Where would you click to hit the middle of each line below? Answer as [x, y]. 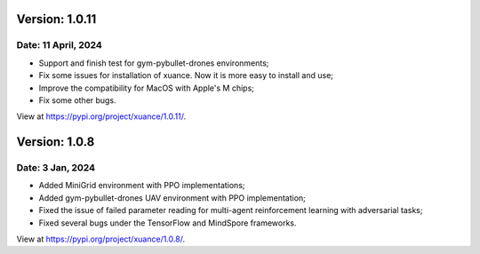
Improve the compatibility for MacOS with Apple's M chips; [147, 88]
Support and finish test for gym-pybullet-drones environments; [154, 63]
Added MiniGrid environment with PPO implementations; [142, 186]
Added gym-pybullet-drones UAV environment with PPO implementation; [172, 198]
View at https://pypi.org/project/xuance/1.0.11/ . [101, 116]
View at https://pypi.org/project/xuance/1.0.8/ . [101, 239]
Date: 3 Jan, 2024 [56, 168]
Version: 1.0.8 [56, 142]
